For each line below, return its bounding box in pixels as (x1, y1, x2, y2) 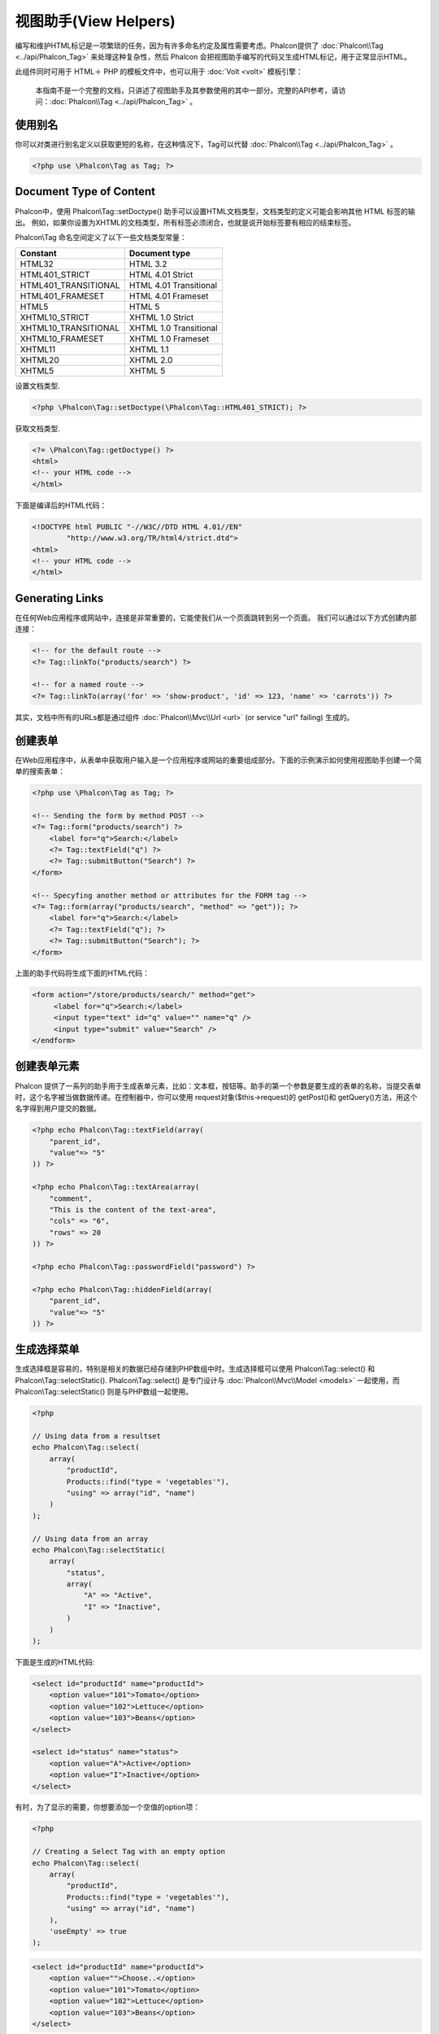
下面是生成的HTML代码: (15, 1657, 95, 1667)
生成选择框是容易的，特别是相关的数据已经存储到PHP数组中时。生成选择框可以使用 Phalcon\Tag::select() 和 (15, 1364, 376, 1374)
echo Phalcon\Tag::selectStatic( (32, 1545, 166, 1554)
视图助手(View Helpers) (15, 12, 176, 30)
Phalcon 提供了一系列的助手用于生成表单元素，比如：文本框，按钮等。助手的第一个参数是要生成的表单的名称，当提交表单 (15, 1080, 422, 1090)
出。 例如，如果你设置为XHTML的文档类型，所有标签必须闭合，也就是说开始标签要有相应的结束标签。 (15, 217, 356, 227)
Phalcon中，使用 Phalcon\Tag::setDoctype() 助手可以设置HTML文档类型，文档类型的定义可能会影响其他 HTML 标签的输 (15, 206, 415, 216)
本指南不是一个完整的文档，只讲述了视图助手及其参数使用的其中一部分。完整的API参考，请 (35, 85, 339, 95)
